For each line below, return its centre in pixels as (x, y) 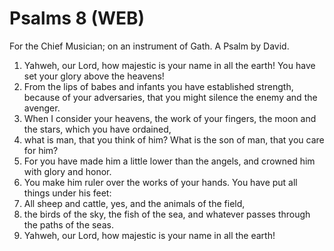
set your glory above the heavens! (94, 76)
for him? (41, 150)
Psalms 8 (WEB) (77, 18)
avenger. (42, 108)
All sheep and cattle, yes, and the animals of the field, (134, 203)
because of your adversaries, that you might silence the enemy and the (170, 97)
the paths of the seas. (68, 224)
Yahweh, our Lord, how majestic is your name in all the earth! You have (169, 65)
